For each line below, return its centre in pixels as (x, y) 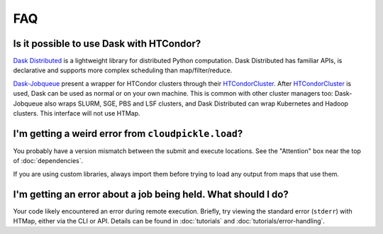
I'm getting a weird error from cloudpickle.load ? (128, 134)
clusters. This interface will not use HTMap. (77, 113)
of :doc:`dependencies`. (48, 161)
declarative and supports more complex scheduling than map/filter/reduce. (123, 70)
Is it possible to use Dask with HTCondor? (107, 44)
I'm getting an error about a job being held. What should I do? (151, 194)
